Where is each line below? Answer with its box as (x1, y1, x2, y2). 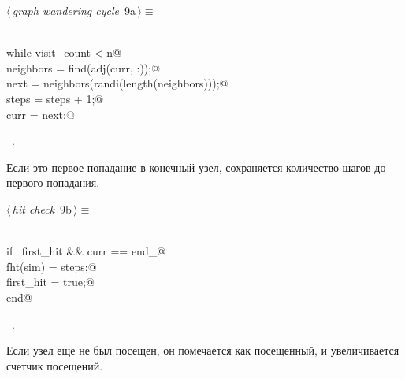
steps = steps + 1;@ (6, 90, 104, 106)
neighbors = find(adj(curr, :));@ (6, 59, 161, 76)
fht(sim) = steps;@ (6, 258, 97, 274)
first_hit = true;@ (6, 273, 95, 290)
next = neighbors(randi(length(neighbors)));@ (6, 75, 229, 91)
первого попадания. (6, 174, 100, 191)
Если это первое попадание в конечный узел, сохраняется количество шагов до (6, 158, 386, 175)
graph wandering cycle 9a (12, 2, 136, 18)
